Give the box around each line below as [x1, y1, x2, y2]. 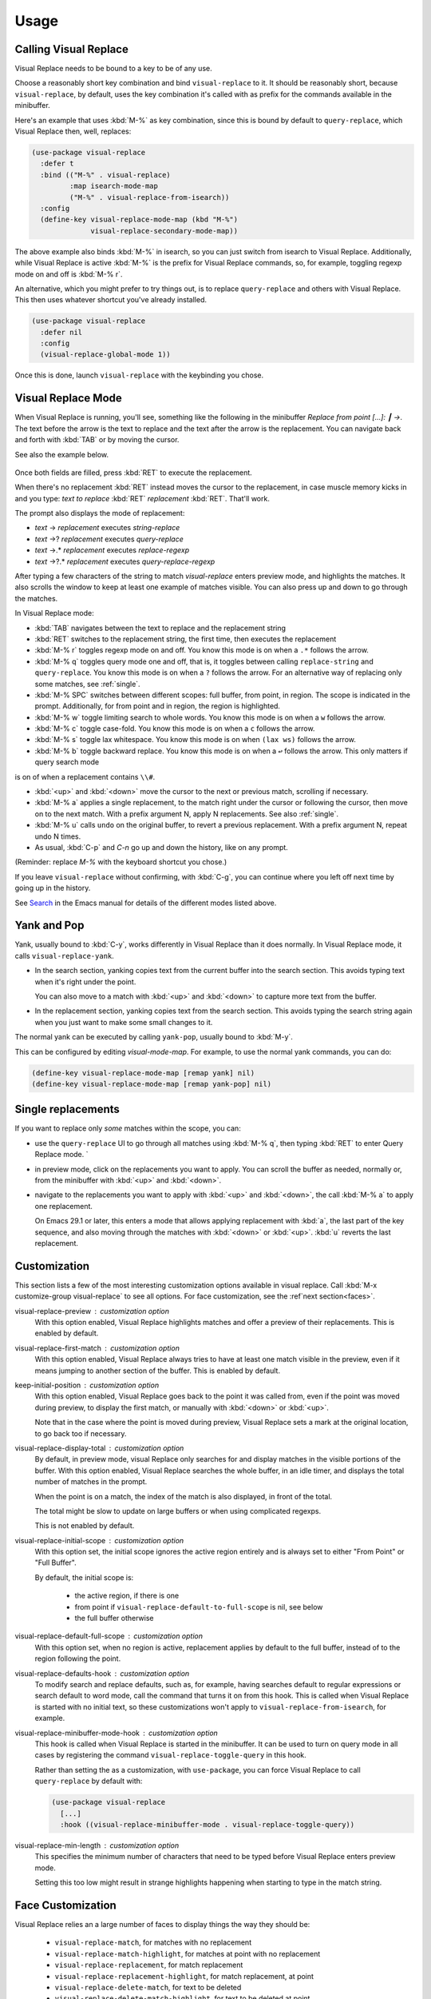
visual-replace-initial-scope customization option [14, 1535, 184, 1545]
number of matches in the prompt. [34, 1477, 148, 1486]
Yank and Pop [14, 919, 85, 932]
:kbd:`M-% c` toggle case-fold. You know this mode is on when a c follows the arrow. [34, 724, 315, 733]
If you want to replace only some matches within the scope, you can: [14, 1123, 241, 1133]
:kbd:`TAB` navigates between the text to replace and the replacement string [34, 623, 287, 632]
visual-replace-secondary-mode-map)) [90, 226, 239, 235]
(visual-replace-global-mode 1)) [40, 350, 171, 359]
